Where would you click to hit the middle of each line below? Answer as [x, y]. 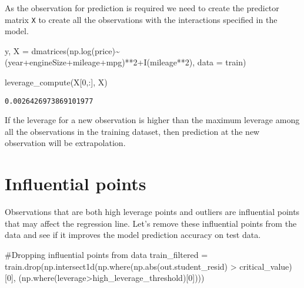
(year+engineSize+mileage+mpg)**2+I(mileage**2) [99, 62]
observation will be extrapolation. [65, 143]
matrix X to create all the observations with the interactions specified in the [141, 19]
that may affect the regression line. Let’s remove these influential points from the [151, 223]
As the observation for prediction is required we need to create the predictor [142, 8]
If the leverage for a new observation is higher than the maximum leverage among [152, 120]
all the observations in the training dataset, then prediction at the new [132, 131]
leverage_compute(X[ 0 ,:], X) [56, 82]
